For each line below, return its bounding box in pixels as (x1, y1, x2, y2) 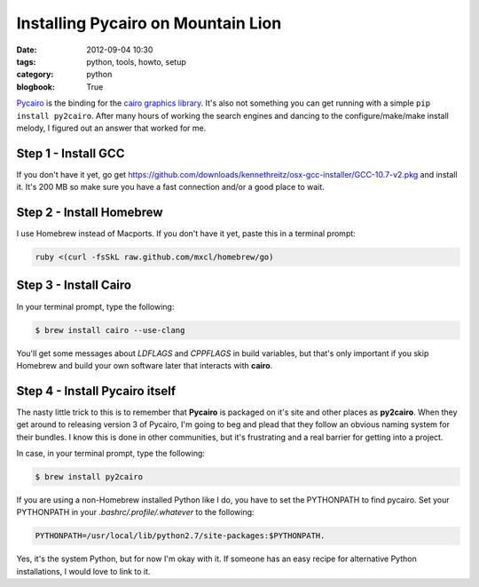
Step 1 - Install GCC (16, 146, 125, 161)
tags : (16, 56, 36, 67)
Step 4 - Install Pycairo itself (16, 383, 177, 399)
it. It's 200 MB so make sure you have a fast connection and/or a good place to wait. (16, 182, 326, 193)
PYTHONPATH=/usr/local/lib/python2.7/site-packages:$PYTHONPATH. (35, 531, 326, 541)
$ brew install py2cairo (35, 472, 144, 481)
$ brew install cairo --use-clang (35, 325, 185, 335)
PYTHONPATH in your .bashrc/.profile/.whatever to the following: (16, 507, 255, 518)
